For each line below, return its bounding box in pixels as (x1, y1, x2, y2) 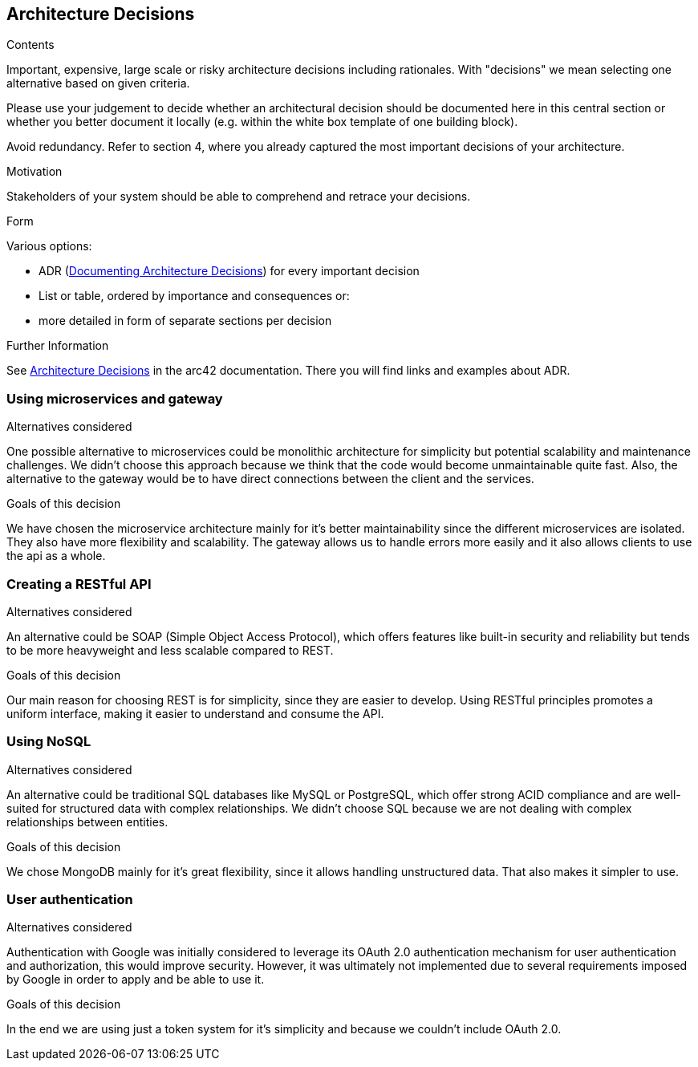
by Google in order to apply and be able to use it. (6, 972, 265, 987)
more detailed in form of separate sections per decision (39, 314, 332, 328)
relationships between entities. (6, 814, 168, 829)
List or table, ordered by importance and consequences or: (39, 289, 350, 303)
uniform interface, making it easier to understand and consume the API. (6, 706, 384, 720)
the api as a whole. (6, 549, 106, 563)
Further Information (6, 339, 109, 353)
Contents (6, 38, 55, 52)
